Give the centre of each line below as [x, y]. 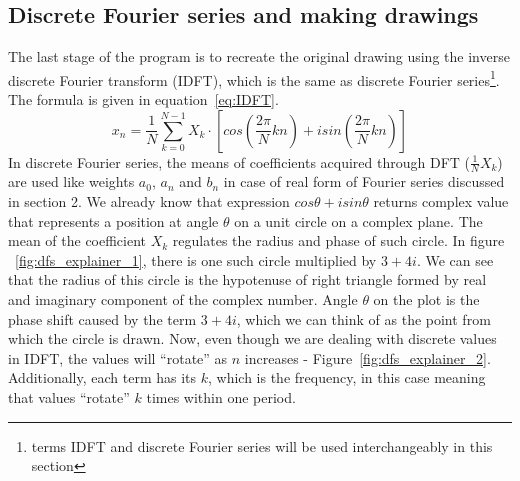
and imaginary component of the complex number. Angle [183, 299]
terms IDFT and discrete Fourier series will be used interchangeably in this [262, 445]
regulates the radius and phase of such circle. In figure [338, 240]
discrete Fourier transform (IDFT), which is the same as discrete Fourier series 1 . [254, 78]
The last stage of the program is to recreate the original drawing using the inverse [259, 56]
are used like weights [71, 181]
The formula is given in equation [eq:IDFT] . [143, 99]
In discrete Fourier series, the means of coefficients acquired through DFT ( [239, 161]
